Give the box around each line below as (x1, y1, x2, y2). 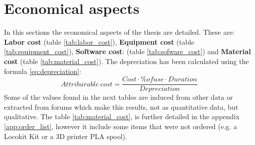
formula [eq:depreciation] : (4, 66, 82, 76)
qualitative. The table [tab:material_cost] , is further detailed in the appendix (4, 111, 240, 122)
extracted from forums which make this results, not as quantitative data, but (4, 101, 239, 112)
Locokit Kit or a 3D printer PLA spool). (4, 131, 127, 141)
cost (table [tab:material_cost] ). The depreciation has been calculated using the (4, 56, 249, 66)
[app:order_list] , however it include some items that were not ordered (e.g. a (4, 121, 237, 131)
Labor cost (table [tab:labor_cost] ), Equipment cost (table (4, 36, 194, 47)
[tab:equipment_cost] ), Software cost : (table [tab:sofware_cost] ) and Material (4, 46, 251, 57)
